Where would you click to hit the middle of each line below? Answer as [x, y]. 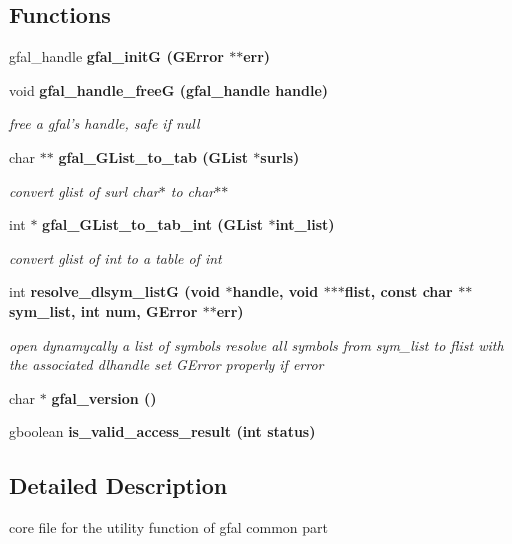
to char [192, 190]
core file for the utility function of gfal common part [169, 527]
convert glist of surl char [84, 190]
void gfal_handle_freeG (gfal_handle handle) [169, 89]
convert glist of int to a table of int [115, 257]
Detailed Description [118, 485]
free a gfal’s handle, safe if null [104, 123]
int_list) [305, 224]
